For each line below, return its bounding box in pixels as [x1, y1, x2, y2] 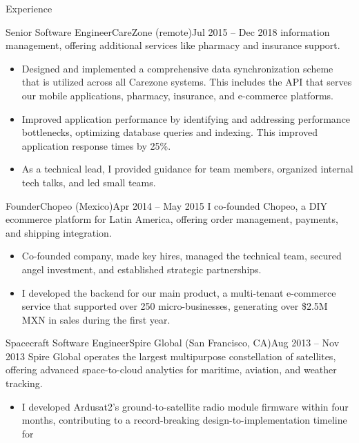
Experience [6, 1, 52, 15]
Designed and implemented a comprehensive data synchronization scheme [21, 61, 333, 75]
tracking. [6, 376, 43, 391]
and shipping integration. [6, 225, 112, 239]
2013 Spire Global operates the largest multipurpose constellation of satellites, [6, 348, 336, 363]
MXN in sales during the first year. [21, 312, 171, 326]
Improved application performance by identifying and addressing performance [21, 111, 351, 126]
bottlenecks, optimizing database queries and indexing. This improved [21, 125, 318, 139]
